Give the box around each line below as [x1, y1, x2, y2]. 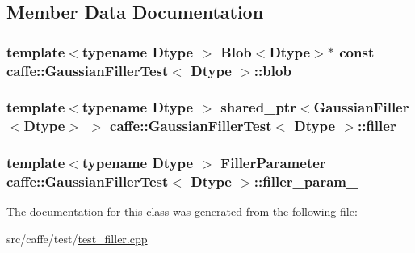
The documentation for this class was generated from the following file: [6, 203, 358, 220]
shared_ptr [220, 97, 296, 117]
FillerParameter [220, 153, 326, 173]
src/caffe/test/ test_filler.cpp [6, 230, 148, 247]
